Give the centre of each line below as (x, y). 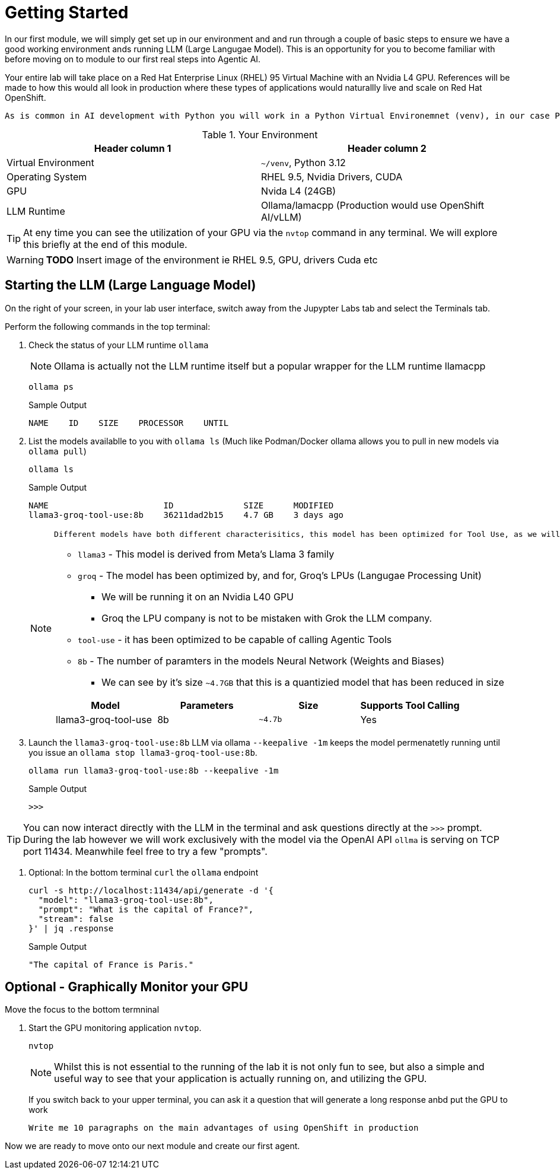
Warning (25, 260)
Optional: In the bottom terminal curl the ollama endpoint (144, 872)
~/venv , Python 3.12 (303, 162)
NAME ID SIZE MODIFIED (181, 505)
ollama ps (51, 386)
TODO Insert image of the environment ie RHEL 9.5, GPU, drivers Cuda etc (212, 260)
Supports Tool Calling (410, 705)
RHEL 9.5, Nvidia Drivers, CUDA (332, 176)
